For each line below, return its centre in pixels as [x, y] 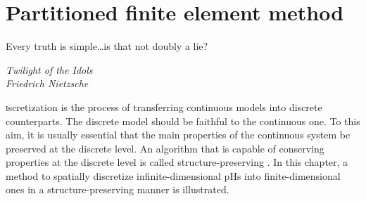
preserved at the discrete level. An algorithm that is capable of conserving [165, 148]
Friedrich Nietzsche [47, 83]
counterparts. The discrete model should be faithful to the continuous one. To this [183, 121]
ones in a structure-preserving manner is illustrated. [118, 189]
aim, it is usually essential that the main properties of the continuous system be [178, 135]
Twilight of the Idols [49, 69]
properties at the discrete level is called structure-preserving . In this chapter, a [177, 162]
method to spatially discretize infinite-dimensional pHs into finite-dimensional [173, 175]
